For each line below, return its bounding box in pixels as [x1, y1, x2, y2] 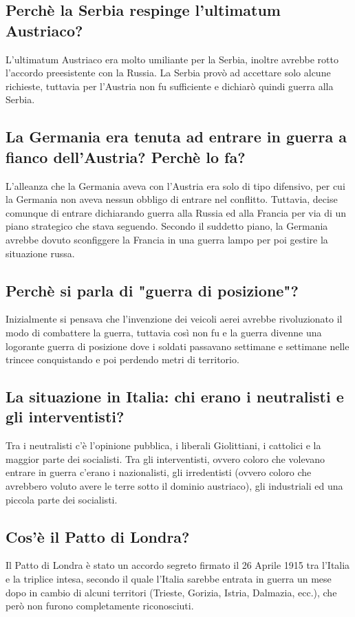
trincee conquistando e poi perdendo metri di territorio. [6, 352, 239, 367]
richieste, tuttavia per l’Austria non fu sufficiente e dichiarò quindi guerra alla [6, 78, 334, 93]
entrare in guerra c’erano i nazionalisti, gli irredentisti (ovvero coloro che [6, 465, 312, 479]
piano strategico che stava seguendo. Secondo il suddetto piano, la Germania [6, 219, 328, 233]
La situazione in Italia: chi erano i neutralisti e [6, 386, 344, 407]
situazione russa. [6, 246, 75, 260]
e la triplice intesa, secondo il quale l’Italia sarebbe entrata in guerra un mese [6, 572, 332, 586]
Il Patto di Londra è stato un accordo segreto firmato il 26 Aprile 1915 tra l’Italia [6, 558, 350, 572]
